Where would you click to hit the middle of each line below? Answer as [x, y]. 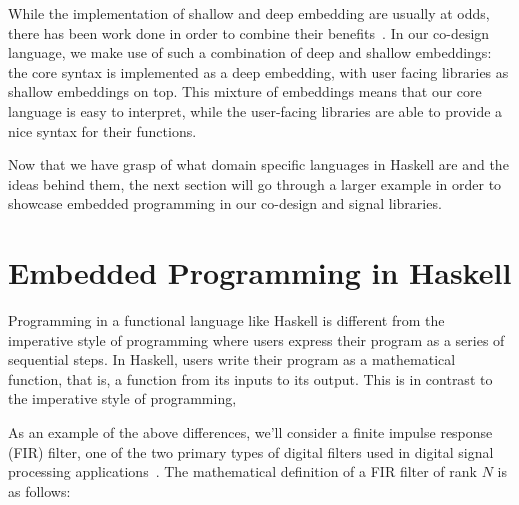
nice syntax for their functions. [102, 130]
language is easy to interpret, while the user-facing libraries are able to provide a [255, 110]
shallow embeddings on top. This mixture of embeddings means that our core [245, 91]
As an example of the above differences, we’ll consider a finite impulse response [250, 432]
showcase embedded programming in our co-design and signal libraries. [225, 203]
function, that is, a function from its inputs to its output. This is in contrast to [250, 378]
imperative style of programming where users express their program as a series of [256, 339]
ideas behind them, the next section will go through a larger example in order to [255, 183]
